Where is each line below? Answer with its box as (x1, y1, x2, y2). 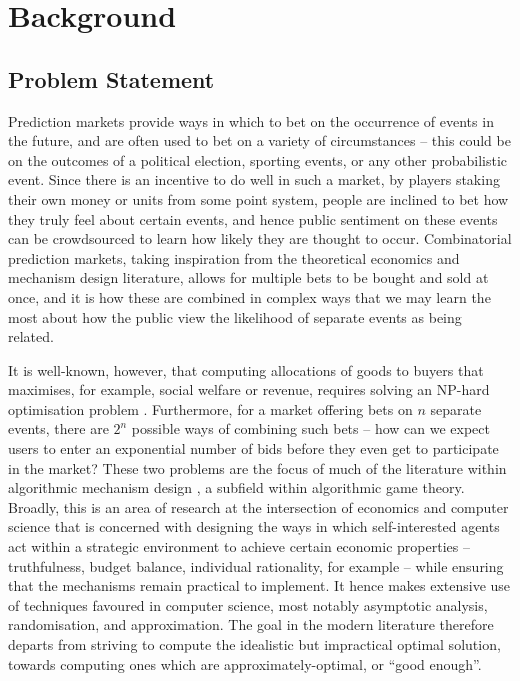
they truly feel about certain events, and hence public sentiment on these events (8, 208, 498, 229)
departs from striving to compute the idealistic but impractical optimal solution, (8, 634, 501, 655)
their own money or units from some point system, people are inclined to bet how (8, 188, 509, 209)
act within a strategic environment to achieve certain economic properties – (8, 536, 470, 557)
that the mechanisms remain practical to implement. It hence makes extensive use (8, 575, 511, 596)
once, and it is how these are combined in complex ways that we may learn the (8, 286, 491, 307)
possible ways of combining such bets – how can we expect (131, 418, 490, 439)
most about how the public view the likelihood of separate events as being (8, 306, 462, 327)
